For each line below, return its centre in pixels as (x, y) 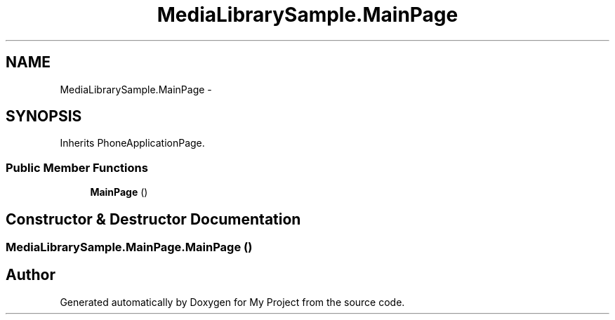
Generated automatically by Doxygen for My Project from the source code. (232, 302)
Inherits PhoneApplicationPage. (132, 143)
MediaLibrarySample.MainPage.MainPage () (129, 247)
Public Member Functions (77, 167)
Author (31, 275)
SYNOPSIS (44, 116)
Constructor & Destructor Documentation (153, 219)
